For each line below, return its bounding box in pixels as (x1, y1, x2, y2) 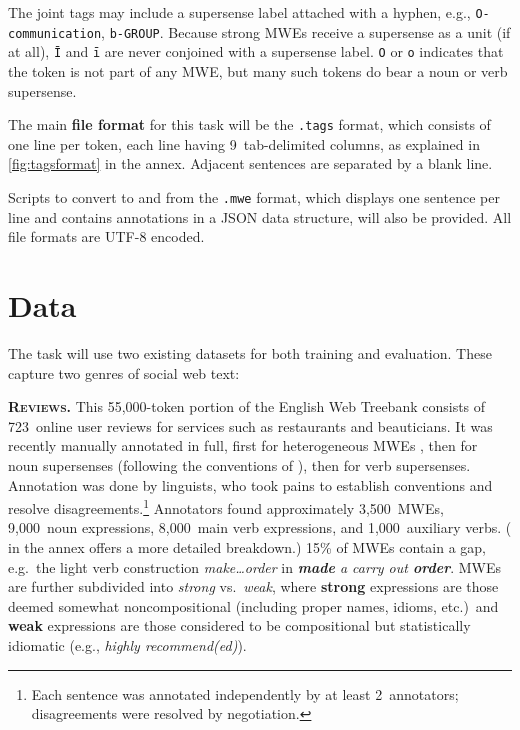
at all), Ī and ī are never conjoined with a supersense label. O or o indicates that (8, 41, 504, 62)
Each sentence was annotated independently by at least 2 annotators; (31, 683, 459, 704)
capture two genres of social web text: (8, 362, 240, 383)
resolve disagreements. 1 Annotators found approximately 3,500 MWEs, (8, 495, 444, 518)
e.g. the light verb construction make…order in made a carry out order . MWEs (8, 556, 502, 577)
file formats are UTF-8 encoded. (8, 226, 205, 247)
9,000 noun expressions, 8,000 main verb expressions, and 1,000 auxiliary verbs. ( (8, 517, 512, 538)
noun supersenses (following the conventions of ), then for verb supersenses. (8, 454, 471, 475)
